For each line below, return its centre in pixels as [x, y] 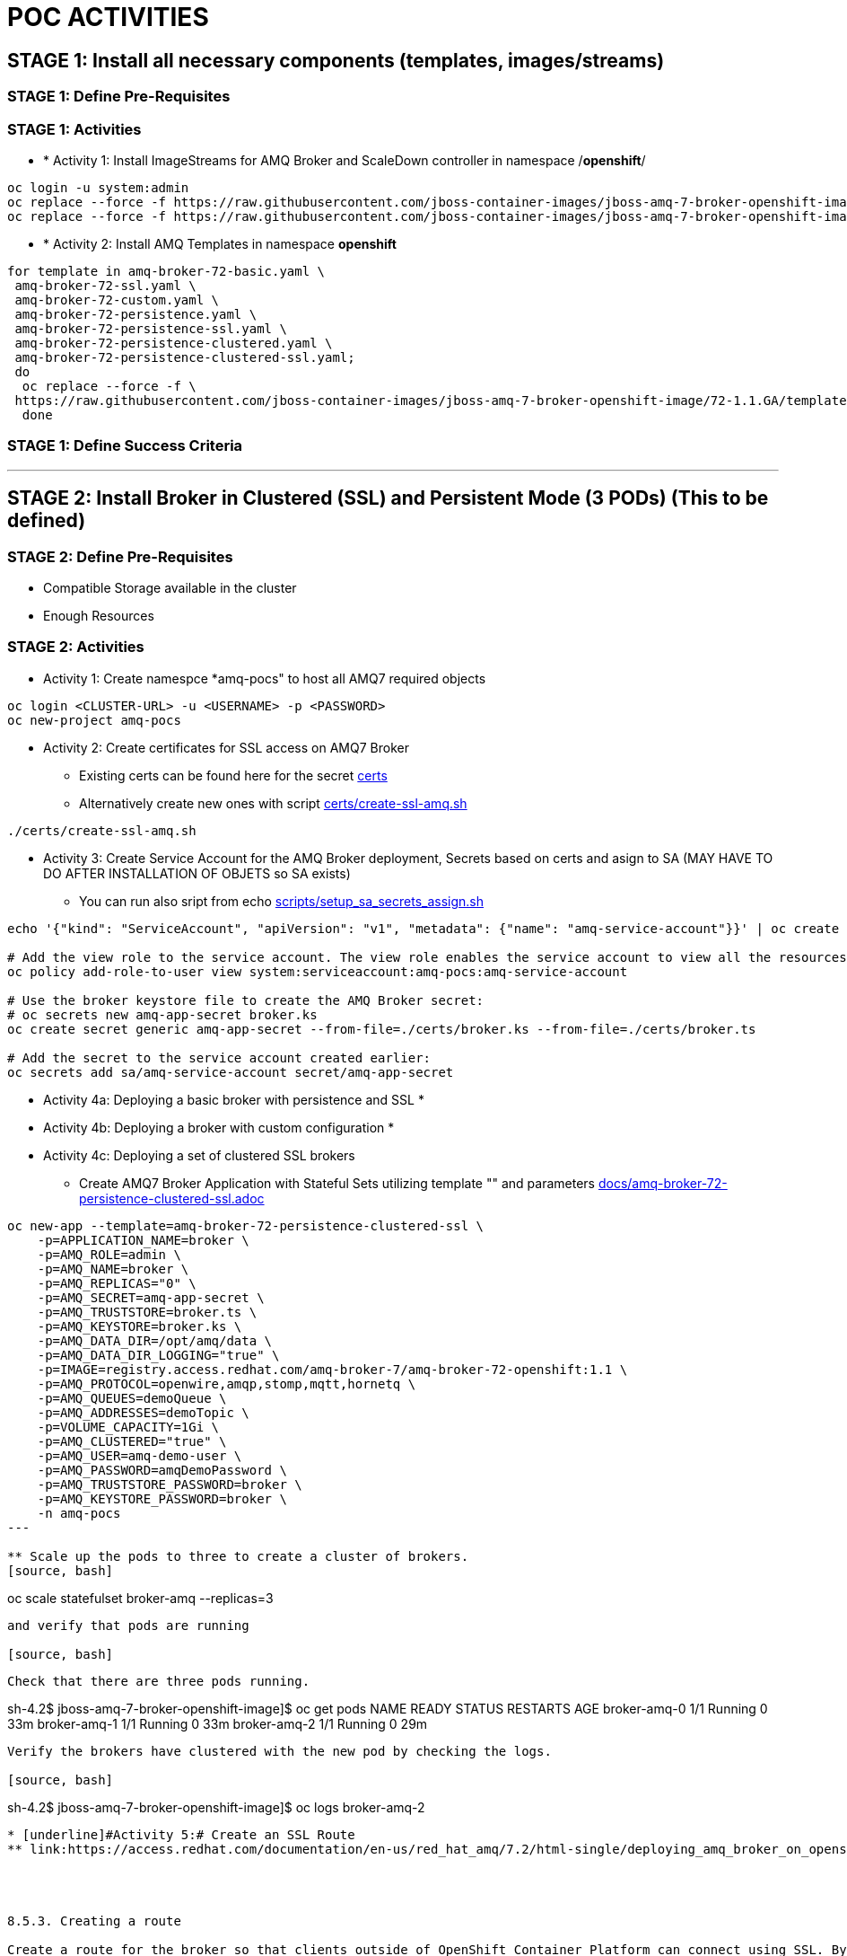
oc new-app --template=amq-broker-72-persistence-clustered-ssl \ [246, 1225]
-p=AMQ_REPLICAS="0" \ [117, 1283]
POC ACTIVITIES [108, 17]
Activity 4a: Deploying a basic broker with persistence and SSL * [234, 1099]
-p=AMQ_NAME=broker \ [113, 1269]
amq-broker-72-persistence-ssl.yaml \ [151, 328]
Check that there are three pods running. [159, 1681]
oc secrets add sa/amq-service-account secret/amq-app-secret [231, 1072]
